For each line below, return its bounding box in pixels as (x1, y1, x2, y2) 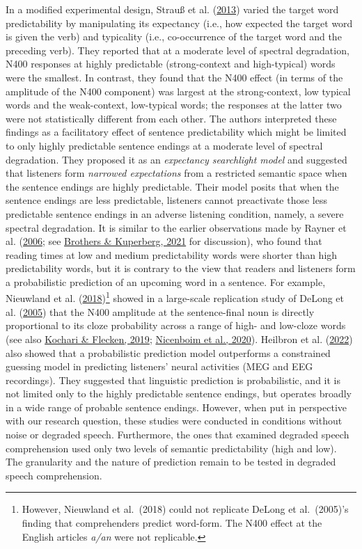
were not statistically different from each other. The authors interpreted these (6, 111, 337, 125)
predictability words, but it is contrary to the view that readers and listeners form (6, 261, 356, 276)
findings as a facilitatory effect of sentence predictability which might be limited (6, 125, 347, 139)
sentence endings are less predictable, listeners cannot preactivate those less (6, 193, 327, 207)
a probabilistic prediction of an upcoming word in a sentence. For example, (6, 274, 326, 289)
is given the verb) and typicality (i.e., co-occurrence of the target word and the (6, 29, 342, 44)
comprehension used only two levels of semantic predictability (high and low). (6, 440, 337, 455)
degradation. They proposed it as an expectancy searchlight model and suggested (6, 152, 347, 166)
